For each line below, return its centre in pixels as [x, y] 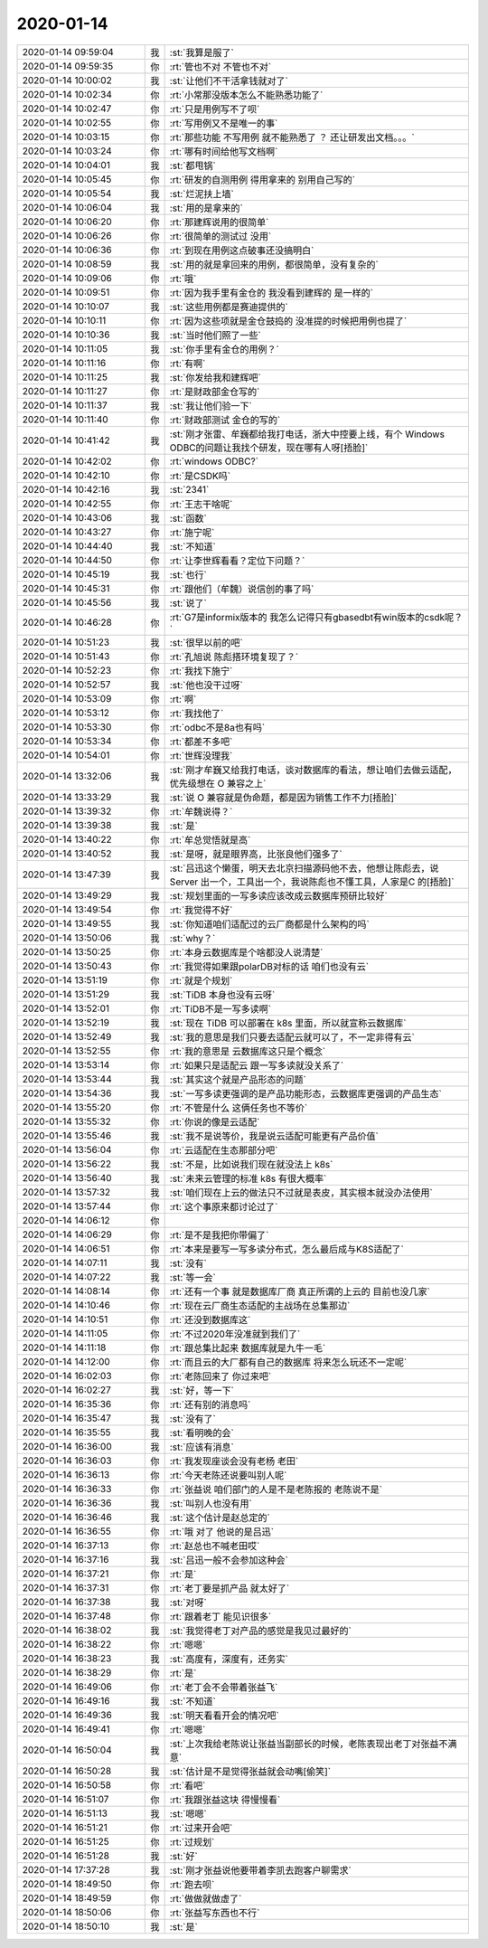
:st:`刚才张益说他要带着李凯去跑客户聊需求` [260, 1870]
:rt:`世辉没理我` [201, 755]
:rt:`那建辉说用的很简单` [219, 222]
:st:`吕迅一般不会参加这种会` [229, 1560]
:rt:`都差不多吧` [201, 742]
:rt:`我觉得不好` [201, 910]
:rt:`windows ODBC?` [214, 461]
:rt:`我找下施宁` [201, 671]
